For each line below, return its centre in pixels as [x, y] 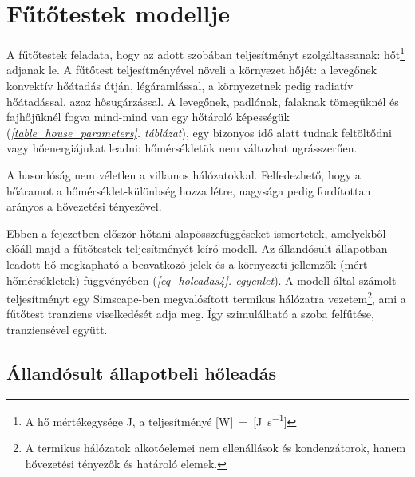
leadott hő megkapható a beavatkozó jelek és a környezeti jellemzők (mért [187, 264]
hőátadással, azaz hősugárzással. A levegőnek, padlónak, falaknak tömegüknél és [203, 101]
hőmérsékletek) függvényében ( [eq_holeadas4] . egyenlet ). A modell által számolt [202, 280]
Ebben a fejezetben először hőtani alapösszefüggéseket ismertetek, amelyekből [196, 233]
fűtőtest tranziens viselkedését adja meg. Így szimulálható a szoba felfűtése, [190, 314]
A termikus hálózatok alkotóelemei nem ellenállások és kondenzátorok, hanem [215, 447]
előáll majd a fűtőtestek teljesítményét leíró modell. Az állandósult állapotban [197, 248]
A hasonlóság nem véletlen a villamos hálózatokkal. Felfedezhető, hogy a [184, 174]
